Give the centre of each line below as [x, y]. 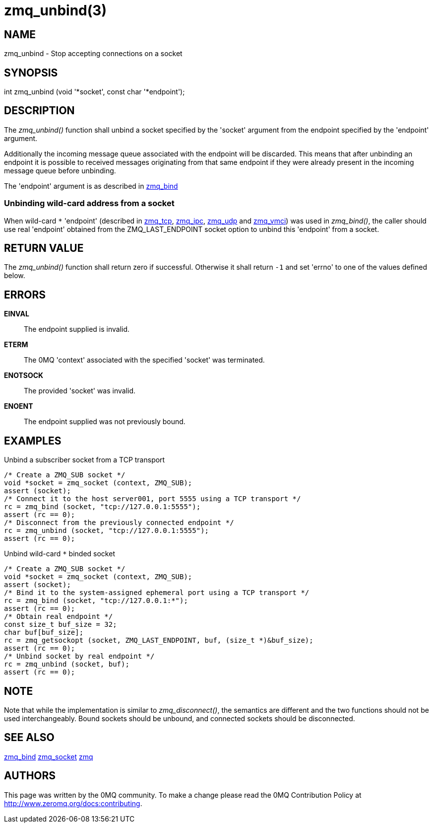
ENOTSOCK [24, 376]
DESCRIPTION [39, 111]
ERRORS [25, 295]
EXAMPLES [33, 441]
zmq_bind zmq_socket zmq [49, 756]
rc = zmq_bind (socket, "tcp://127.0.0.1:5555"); [102, 507]
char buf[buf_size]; [44, 633]
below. [15, 276]
